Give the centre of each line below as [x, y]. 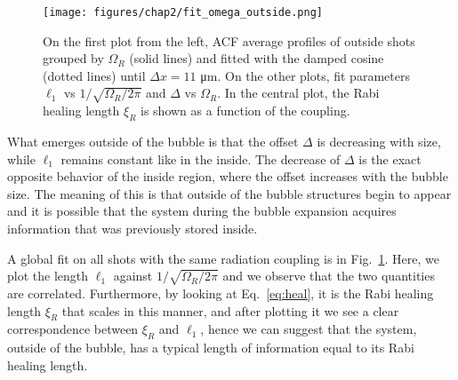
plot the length [48, 276]
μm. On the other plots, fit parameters [305, 75]
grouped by [73, 58]
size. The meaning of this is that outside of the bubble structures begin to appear [229, 193]
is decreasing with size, [379, 141]
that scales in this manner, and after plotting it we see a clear [230, 310]
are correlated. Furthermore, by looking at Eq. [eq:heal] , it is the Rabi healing [221, 293]
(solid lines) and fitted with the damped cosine [257, 58]
